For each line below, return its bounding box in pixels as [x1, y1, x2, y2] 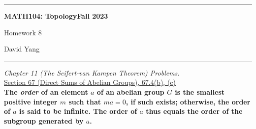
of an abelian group [96, 86, 164, 97]
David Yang [4, 44, 40, 54]
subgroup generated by [4, 115, 84, 126]
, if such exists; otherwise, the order [126, 96, 251, 106]
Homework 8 [4, 27, 42, 37]
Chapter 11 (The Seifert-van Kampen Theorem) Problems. [4, 67, 180, 77]
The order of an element [4, 86, 88, 97]
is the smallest [175, 86, 224, 97]
